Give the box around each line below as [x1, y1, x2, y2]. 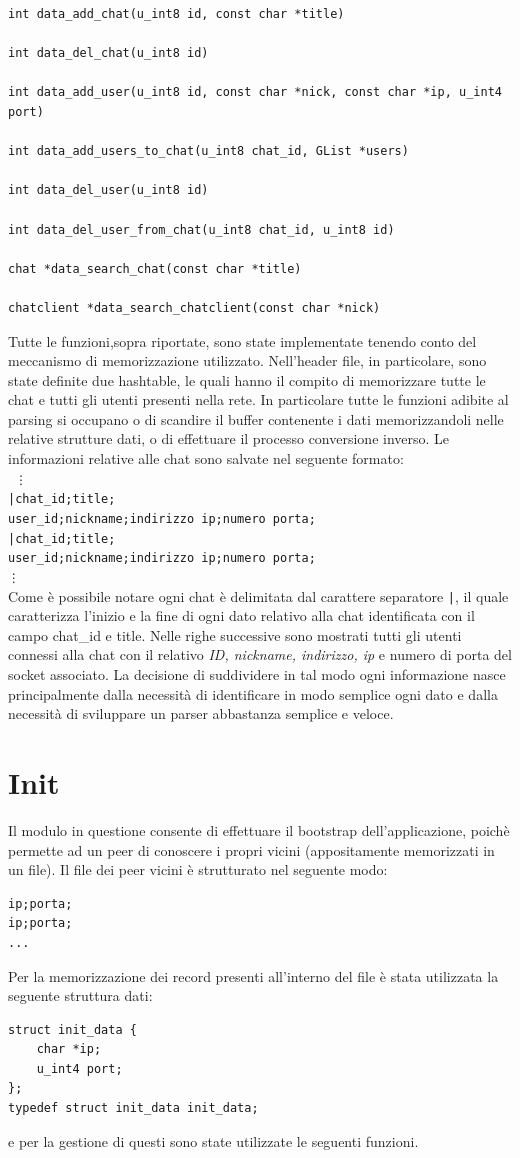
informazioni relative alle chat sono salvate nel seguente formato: [8, 448, 404, 469]
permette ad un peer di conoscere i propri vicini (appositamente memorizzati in [8, 839, 495, 860]
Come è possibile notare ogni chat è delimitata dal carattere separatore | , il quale [8, 585, 509, 606]
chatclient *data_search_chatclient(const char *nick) [8, 300, 381, 315]
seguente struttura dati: [8, 985, 153, 1006]
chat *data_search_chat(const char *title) [8, 261, 302, 276]
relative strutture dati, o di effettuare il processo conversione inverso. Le [8, 428, 450, 449]
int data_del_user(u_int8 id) [8, 183, 209, 198]
